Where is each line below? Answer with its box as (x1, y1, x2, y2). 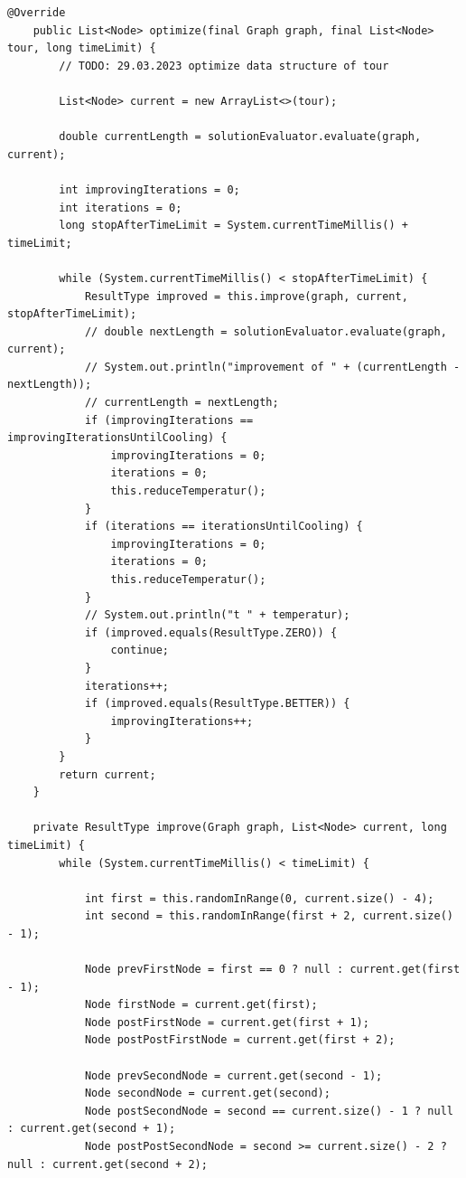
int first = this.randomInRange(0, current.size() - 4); (84, 891, 434, 905)
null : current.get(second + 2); (7, 1157, 208, 1171)
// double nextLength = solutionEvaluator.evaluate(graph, (84, 325, 447, 338)
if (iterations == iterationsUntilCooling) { (84, 520, 363, 533)
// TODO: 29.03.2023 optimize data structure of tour (59, 59, 389, 72)
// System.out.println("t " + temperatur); (84, 608, 350, 622)
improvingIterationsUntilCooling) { (7, 431, 228, 445)
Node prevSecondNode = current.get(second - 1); (84, 1069, 383, 1082)
